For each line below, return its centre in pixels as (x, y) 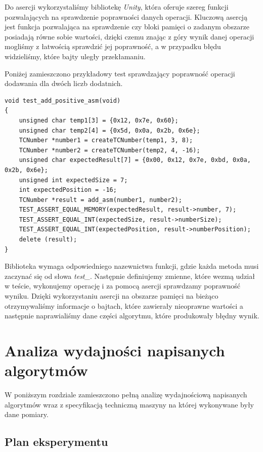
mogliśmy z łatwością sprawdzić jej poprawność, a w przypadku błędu (113, 46)
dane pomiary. (27, 414)
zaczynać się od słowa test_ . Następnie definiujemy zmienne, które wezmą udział (130, 276)
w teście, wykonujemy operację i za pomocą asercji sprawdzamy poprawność (122, 286)
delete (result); (48, 240)
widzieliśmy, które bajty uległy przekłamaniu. (75, 56)
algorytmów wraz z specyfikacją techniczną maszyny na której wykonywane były (129, 404)
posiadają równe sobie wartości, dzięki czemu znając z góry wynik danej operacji (129, 36)
